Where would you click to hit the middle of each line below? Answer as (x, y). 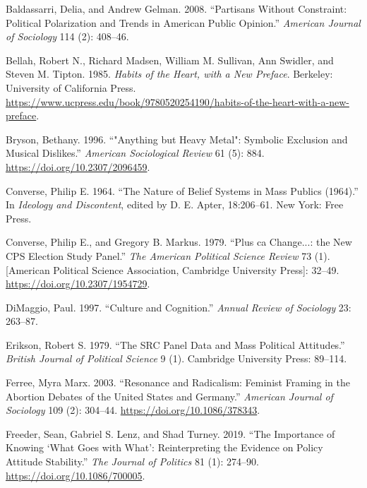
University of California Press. (71, 87)
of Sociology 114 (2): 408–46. (67, 36)
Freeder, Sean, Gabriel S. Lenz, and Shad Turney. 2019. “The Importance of (170, 433)
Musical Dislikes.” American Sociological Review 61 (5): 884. (135, 153)
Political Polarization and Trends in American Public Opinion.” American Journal (183, 22)
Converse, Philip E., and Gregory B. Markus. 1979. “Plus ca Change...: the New (179, 242)
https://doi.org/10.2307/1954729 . (78, 284)
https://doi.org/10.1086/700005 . (76, 475)
